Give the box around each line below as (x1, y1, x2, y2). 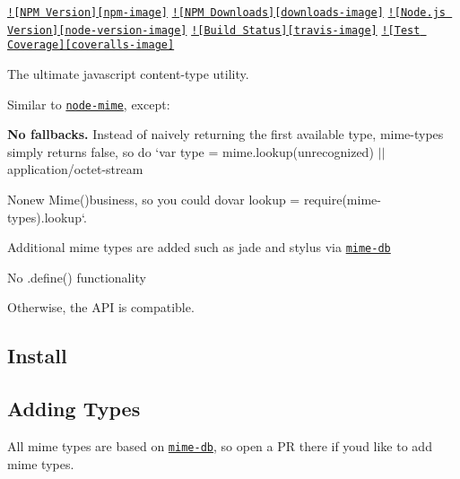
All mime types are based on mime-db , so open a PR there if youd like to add (7, 437, 432, 456)
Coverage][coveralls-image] (7, 39, 175, 52)
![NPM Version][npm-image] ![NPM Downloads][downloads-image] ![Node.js (7, 6, 447, 19)
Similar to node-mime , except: (7, 94, 170, 113)
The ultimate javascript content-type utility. (7, 64, 249, 83)
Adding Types (7, 395, 141, 422)
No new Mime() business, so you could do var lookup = (7, 190, 300, 208)
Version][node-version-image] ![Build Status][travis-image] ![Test (7, 23, 421, 37)
